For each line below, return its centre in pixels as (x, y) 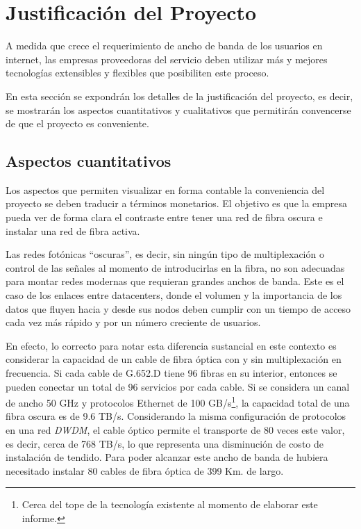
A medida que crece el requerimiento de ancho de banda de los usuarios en (164, 46)
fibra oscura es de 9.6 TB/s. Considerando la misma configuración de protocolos (176, 416)
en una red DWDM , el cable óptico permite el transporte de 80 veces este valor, (175, 430)
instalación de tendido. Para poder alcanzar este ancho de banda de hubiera (167, 457)
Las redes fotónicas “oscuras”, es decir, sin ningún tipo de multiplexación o (165, 254)
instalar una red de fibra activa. (73, 230)
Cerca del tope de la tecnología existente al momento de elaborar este (170, 504)
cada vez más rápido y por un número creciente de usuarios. (133, 322)
